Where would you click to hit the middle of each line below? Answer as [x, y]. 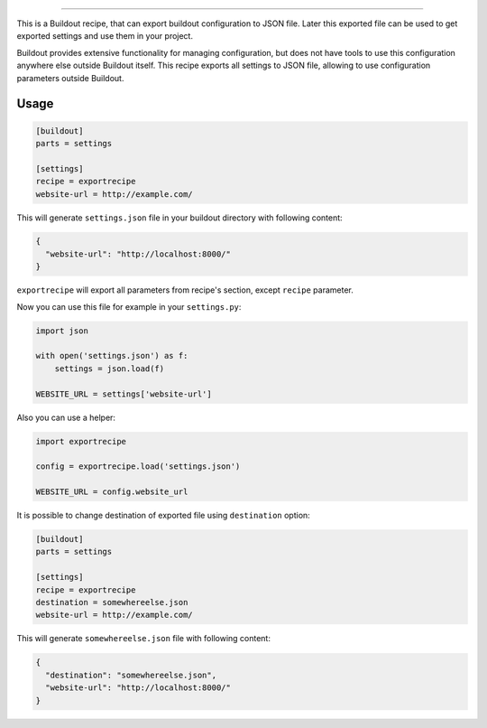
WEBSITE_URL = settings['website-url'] [124, 394]
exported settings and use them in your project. [105, 36]
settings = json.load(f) [110, 369]
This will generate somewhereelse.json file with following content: [143, 639]
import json [62, 331]
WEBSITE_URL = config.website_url [112, 492]
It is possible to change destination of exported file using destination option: [163, 516]
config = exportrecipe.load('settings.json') [138, 467]
